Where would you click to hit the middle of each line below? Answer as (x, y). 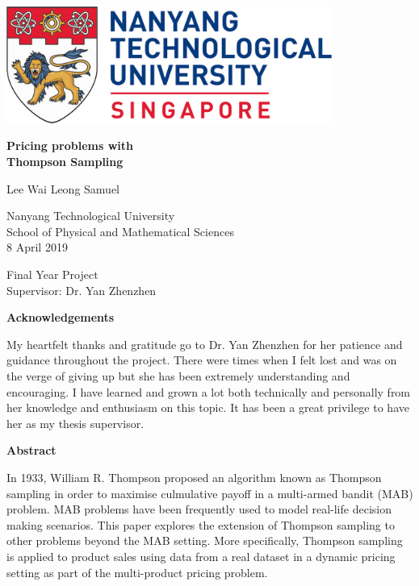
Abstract (31, 450)
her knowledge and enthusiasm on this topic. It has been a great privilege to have (208, 407)
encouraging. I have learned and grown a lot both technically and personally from (209, 391)
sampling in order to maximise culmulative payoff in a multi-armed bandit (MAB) (210, 493)
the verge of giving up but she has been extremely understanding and (178, 376)
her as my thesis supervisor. (75, 423)
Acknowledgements (61, 317)
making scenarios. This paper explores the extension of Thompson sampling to (201, 524)
